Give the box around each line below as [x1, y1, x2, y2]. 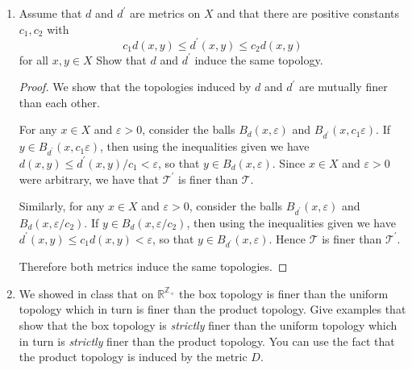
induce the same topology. [194, 51, 323, 68]
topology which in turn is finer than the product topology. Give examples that [19, 301, 406, 318]
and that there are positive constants [217, 5, 399, 21]
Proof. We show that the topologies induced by [19, 78, 252, 95]
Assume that [19, 5, 82, 21]
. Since [272, 154, 306, 171]
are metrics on [129, 5, 201, 21]
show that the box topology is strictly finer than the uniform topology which [19, 317, 397, 334]
